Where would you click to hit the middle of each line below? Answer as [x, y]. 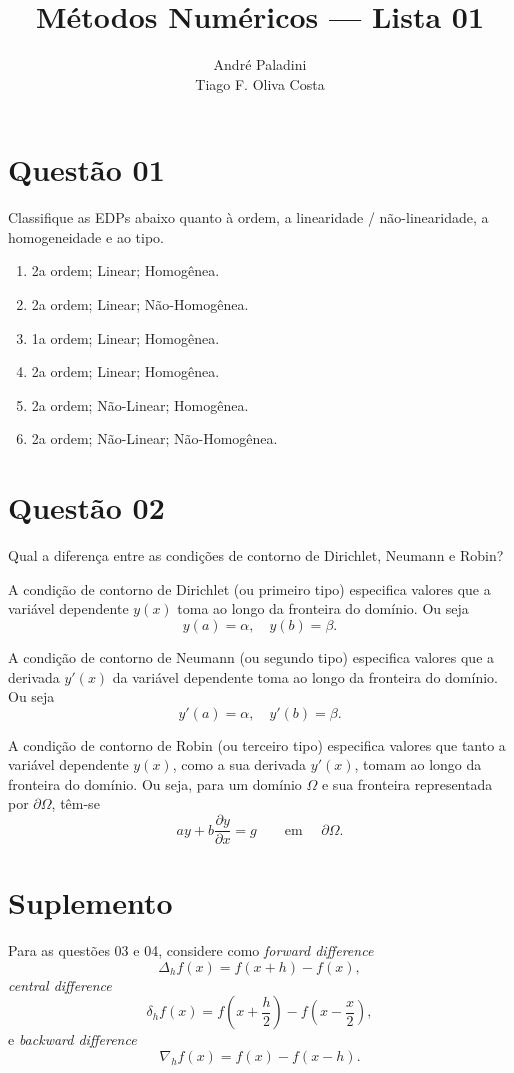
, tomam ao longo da [418, 764]
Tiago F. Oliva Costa [260, 83]
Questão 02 [86, 507]
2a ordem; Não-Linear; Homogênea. [140, 404]
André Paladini [260, 64]
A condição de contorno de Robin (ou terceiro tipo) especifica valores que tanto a [257, 744]
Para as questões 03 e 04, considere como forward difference [191, 950]
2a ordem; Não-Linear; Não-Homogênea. [154, 438]
